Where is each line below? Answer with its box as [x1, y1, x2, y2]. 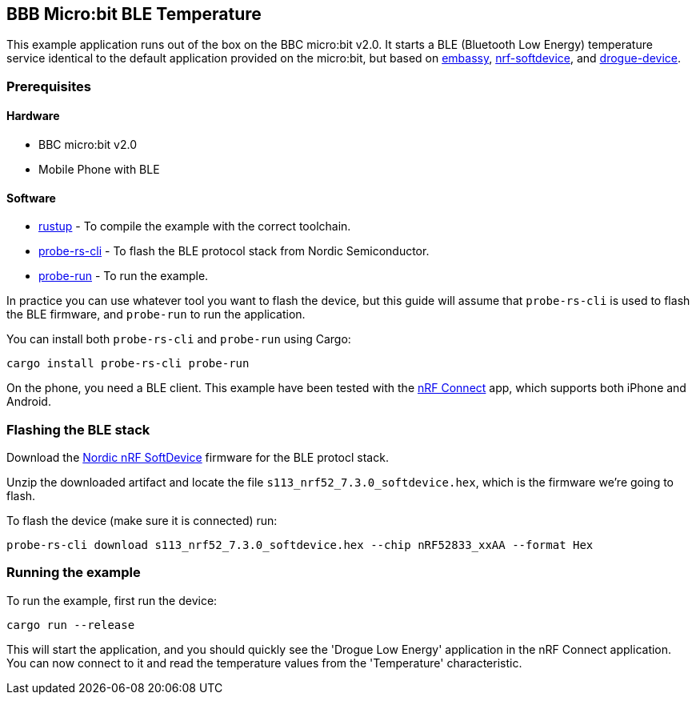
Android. [6, 395, 51, 409]
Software [6, 190, 56, 205]
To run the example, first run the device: [6, 593, 218, 607]
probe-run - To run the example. [38, 269, 209, 283]
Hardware [6, 109, 60, 123]
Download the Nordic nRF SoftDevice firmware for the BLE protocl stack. [6, 450, 389, 464]
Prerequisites [6, 78, 91, 94]
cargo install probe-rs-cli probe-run [6, 357, 250, 371]
